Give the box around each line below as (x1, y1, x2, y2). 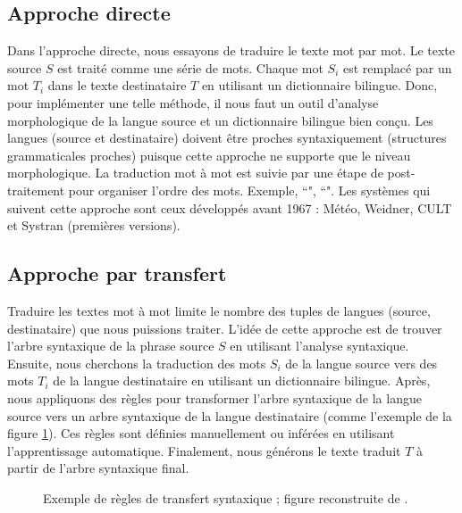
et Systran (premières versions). (7, 216, 181, 235)
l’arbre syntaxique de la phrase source (7, 336, 214, 355)
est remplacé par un (342, 58, 452, 77)
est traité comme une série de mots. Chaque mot (57, 58, 323, 77)
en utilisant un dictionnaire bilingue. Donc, (201, 76, 438, 95)
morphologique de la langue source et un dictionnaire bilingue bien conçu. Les (7, 111, 433, 129)
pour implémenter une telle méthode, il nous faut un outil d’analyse (7, 93, 379, 112)
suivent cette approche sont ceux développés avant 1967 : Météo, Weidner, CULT (7, 198, 452, 217)
